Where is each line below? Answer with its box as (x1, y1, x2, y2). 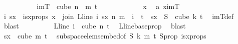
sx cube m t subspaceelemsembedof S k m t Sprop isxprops (4, 30, 206, 40)
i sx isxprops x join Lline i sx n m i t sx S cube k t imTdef (4, 10, 234, 21)
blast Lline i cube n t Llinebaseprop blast (4, 20, 186, 31)
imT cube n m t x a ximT (37, 1, 180, 11)
